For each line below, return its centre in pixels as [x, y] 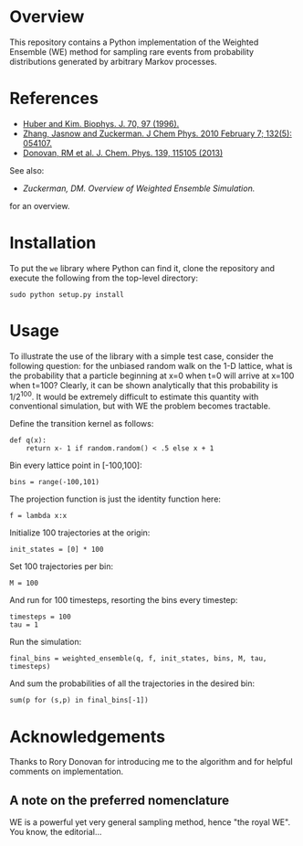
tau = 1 [24, 625]
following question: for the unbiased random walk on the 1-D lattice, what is [151, 365]
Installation [53, 243]
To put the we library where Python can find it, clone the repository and [142, 268]
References [54, 99]
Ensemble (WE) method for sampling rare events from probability [131, 51]
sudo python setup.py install [67, 294]
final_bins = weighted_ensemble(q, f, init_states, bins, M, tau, [138, 659]
